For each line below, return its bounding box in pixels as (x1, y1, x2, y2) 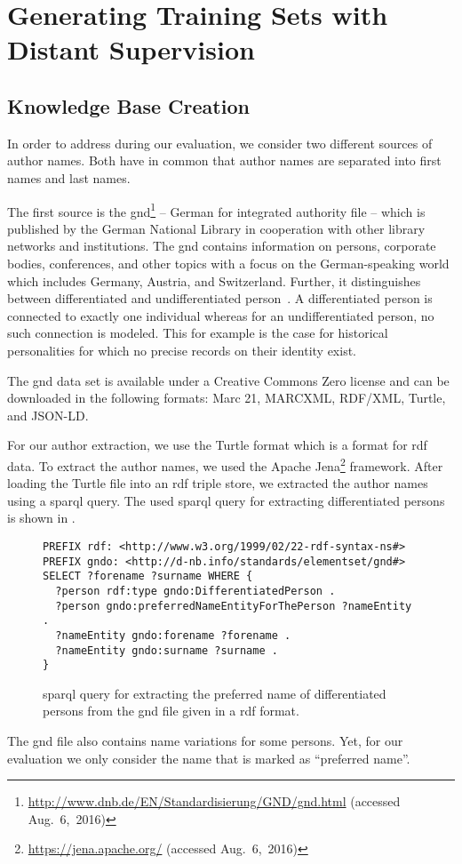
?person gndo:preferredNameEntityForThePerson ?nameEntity (55, 599, 412, 612)
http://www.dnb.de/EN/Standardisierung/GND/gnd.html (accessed (28, 792, 401, 811)
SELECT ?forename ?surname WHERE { (43, 570, 253, 583)
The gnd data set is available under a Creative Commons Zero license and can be (7, 371, 450, 389)
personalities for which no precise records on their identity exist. (7, 340, 357, 359)
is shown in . (7, 508, 76, 527)
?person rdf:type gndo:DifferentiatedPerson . (55, 584, 336, 597)
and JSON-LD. (7, 405, 89, 424)
